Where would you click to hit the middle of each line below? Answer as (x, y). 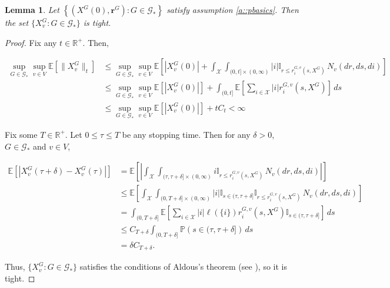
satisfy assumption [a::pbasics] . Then (233, 9)
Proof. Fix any (31, 42)
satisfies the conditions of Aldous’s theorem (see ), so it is (183, 267)
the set (17, 22)
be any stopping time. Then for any (186, 134)
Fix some (21, 134)
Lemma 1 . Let (32, 9)
